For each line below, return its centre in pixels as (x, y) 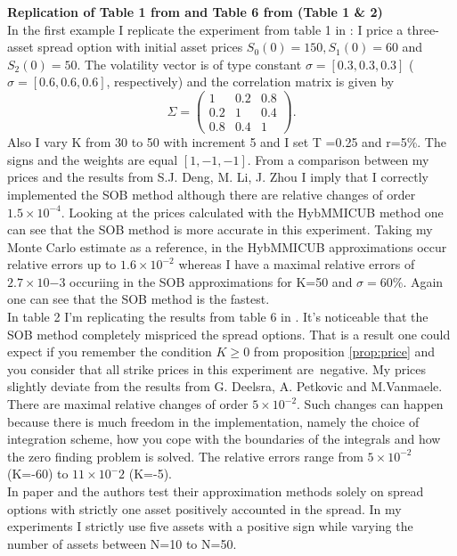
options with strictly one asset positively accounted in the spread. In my (204, 508)
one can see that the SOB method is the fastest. (139, 299)
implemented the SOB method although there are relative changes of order (212, 194)
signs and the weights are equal (93, 159)
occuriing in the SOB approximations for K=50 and (211, 281)
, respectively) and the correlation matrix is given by (250, 82)
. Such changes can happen (370, 404)
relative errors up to (62, 264)
